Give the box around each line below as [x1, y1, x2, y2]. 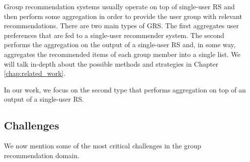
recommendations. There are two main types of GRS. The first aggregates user [4, 20, 239, 31]
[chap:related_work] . [4, 68, 66, 78]
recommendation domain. [4, 150, 79, 160]
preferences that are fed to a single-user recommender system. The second [4, 30, 225, 40]
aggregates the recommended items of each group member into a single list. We [4, 49, 241, 59]
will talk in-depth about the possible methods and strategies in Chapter [4, 58, 218, 69]
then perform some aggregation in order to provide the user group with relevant [4, 11, 242, 21]
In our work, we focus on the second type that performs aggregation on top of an [4, 84, 246, 94]
